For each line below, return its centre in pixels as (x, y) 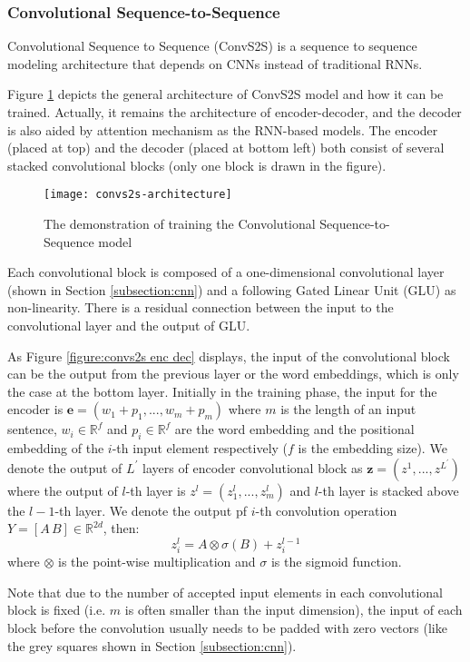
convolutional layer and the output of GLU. (129, 325)
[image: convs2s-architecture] (138, 195)
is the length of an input (348, 409)
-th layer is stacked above (388, 490)
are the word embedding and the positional (294, 429)
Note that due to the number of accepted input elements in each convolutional (225, 592)
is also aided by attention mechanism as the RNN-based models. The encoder (223, 129)
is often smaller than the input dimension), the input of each (294, 610)
